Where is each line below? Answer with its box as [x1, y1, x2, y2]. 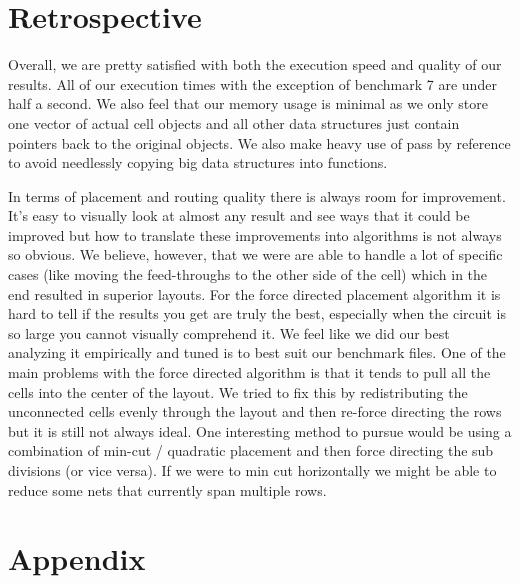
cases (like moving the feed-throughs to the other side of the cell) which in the [8, 264, 488, 285]
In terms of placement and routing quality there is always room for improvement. [8, 185, 506, 206]
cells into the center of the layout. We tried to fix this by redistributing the [8, 381, 468, 402]
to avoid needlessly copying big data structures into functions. [8, 152, 388, 173]
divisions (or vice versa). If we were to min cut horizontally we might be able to [8, 460, 497, 480]
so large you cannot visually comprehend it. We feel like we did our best [8, 322, 450, 343]
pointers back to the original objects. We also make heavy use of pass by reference [8, 132, 511, 153]
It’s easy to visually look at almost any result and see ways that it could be [8, 205, 470, 226]
